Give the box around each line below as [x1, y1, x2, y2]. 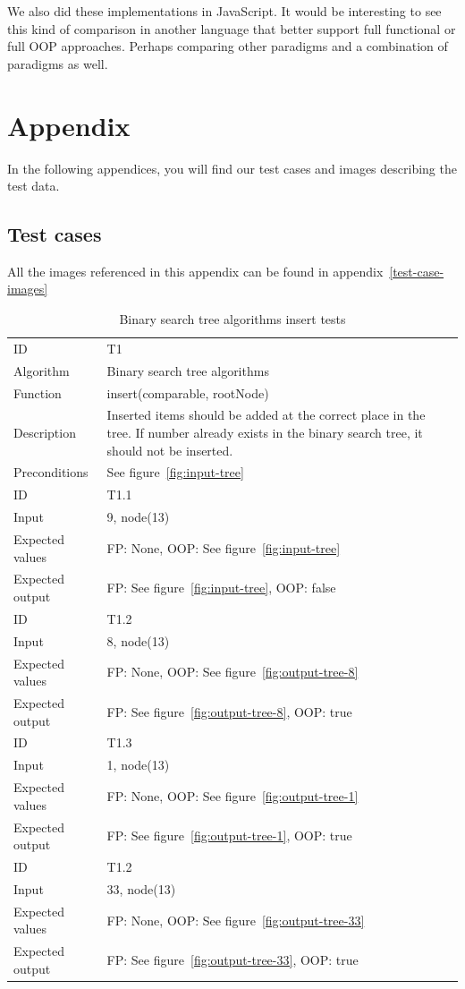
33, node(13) [106, 879, 176, 898]
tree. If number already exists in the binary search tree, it [106, 423, 423, 442]
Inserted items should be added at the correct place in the [106, 405, 426, 424]
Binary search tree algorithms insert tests [119, 310, 346, 328]
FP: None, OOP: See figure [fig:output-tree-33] [106, 910, 365, 929]
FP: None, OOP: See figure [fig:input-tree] [106, 538, 341, 557]
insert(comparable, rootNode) [106, 383, 269, 402]
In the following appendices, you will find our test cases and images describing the [7, 158, 457, 177]
